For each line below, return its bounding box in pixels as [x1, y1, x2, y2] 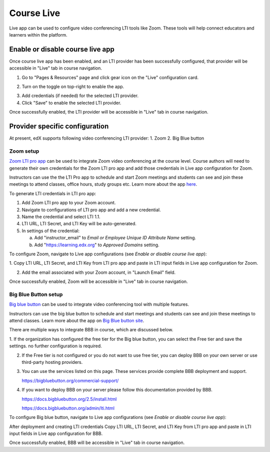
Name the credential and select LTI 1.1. [21, 213, 100, 220]
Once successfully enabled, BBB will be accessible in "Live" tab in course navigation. [9, 439, 185, 445]
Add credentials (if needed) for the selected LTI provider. [21, 93, 139, 99]
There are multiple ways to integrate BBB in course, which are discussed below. [9, 327, 173, 333]
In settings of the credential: [21, 228, 80, 234]
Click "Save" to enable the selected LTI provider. [21, 100, 121, 106]
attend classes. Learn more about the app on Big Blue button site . [9, 318, 144, 324]
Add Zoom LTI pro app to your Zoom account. [21, 200, 116, 206]
